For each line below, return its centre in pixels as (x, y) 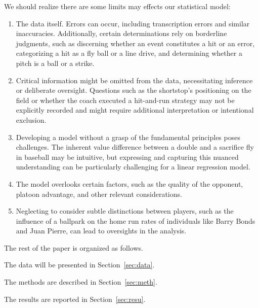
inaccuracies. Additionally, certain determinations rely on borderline (121, 33)
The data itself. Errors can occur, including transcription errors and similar (133, 23)
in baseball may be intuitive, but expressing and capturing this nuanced (127, 157)
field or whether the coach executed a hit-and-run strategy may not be (125, 100)
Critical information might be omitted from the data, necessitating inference (134, 80)
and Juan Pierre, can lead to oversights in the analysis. (101, 231)
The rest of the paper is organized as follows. (74, 247)
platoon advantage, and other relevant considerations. (99, 194)
